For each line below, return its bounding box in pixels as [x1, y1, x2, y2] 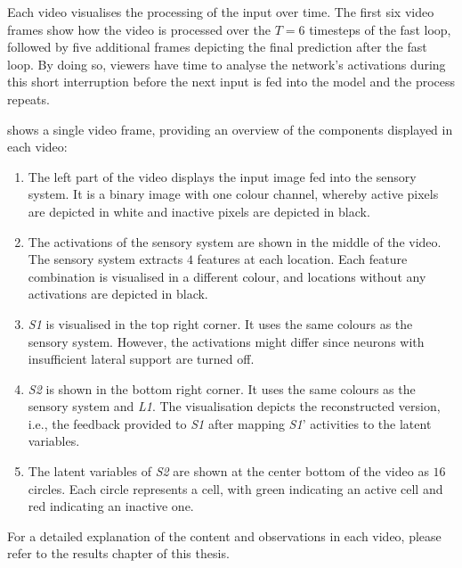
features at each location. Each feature [197, 250, 408, 268]
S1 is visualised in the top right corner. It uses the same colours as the [28, 314, 413, 333]
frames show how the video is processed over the [7, 20, 272, 38]
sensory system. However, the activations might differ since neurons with [28, 332, 425, 350]
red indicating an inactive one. [28, 497, 194, 515]
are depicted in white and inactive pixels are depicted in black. [28, 202, 370, 220]
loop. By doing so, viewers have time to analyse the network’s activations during [7, 54, 446, 73]
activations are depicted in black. [28, 284, 208, 303]
